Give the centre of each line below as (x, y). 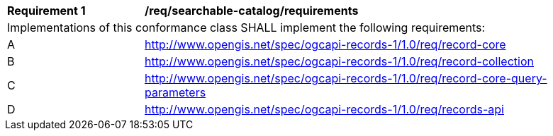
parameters (175, 92)
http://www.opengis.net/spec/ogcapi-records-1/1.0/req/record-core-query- (346, 78)
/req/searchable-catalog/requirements (252, 11)
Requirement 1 (46, 11)
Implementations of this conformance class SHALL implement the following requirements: (246, 27)
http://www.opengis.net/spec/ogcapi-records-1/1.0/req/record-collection (339, 61)
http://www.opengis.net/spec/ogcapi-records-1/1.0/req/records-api (324, 109)
